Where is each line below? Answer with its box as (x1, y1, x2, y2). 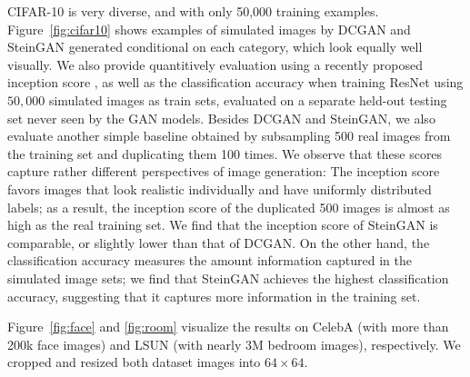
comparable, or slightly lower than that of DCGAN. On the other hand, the (7, 233, 430, 252)
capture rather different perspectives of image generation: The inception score (7, 162, 440, 181)
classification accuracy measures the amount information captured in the (7, 251, 412, 270)
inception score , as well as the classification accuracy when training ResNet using (7, 73, 464, 92)
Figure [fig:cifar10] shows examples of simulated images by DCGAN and (7, 19, 411, 38)
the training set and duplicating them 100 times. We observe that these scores (7, 144, 443, 163)
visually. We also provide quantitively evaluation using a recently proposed (7, 55, 424, 74)
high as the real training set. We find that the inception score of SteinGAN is (7, 215, 438, 234)
